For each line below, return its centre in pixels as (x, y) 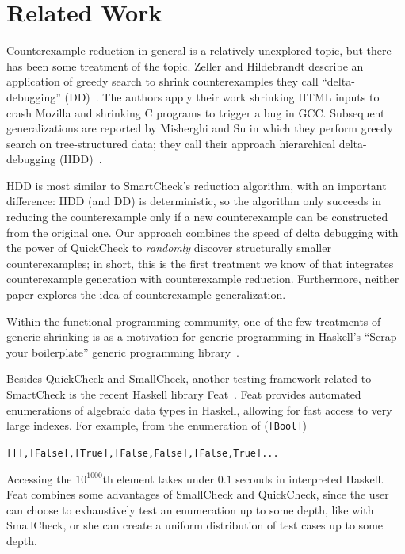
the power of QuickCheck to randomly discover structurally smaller (169, 248)
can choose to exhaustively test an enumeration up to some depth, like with (190, 509)
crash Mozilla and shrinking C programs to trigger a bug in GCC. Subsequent (196, 112)
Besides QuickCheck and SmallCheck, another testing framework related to (189, 378)
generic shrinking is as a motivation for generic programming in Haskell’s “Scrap (202, 336)
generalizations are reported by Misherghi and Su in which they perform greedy (200, 128)
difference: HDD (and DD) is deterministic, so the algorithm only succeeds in (194, 201)
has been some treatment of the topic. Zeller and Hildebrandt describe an (185, 65)
